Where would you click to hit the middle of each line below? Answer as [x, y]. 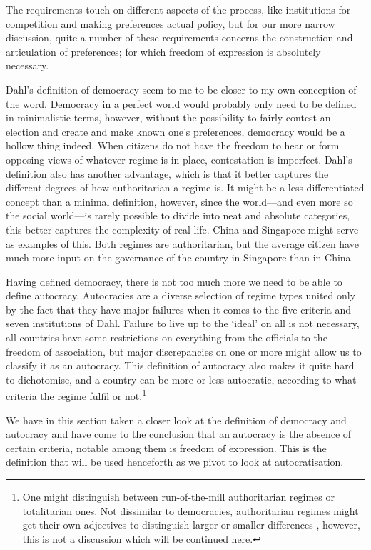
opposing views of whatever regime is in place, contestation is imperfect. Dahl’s [179, 159]
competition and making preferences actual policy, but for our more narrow [171, 23]
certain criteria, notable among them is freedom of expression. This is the [166, 447]
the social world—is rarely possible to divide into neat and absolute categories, [178, 215]
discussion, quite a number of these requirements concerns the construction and [179, 37]
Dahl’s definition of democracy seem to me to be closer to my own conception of [181, 89]
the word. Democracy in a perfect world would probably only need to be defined [181, 103]
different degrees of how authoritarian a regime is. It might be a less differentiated [185, 187]
